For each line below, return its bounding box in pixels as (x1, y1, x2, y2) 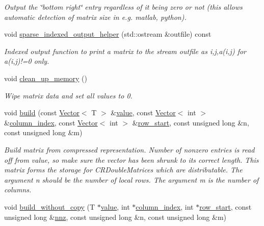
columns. (4, 184, 32, 195)
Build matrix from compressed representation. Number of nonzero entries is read (4, 144, 255, 155)
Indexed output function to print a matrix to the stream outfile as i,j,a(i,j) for (4, 45, 247, 56)
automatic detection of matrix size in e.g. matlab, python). (4, 11, 187, 22)
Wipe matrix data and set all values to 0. (4, 90, 133, 101)
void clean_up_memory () (4, 72, 88, 83)
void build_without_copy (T (4, 201, 95, 212)
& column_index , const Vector (4, 117, 98, 128)
